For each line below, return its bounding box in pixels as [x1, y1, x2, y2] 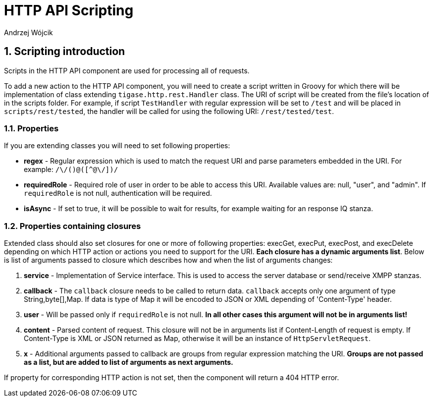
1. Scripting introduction [4, 45, 125, 58]
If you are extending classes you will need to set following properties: [4, 141, 230, 150]
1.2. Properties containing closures [4, 221, 141, 231]
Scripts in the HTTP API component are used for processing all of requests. [4, 66, 250, 75]
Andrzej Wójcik [4, 28, 53, 37]
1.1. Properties [4, 123, 59, 133]
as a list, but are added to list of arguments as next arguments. [24, 358, 233, 367]
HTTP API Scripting [4, 2, 134, 19]
